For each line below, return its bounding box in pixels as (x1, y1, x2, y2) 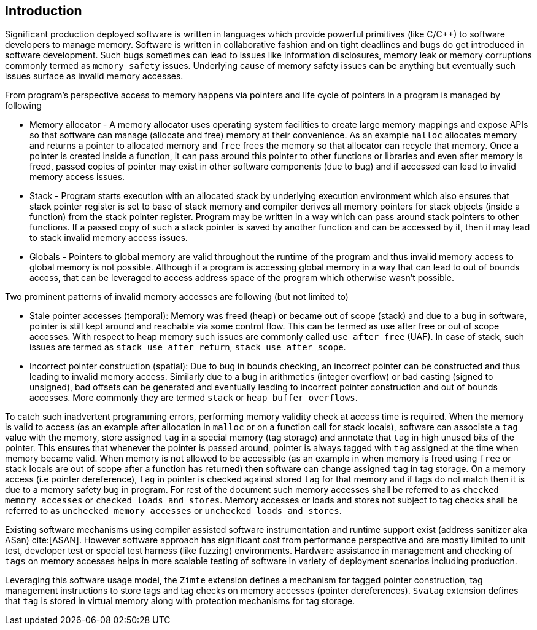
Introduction (5, 3, 82, 18)
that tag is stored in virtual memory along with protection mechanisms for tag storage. (5, 596, 355, 607)
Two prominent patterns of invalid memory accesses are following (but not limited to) (5, 291, 349, 302)
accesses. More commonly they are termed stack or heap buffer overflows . (29, 392, 358, 403)
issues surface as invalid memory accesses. (5, 71, 184, 82)
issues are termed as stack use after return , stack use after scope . (29, 342, 346, 353)
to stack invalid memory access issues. (29, 232, 188, 243)
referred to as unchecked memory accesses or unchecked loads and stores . (5, 505, 342, 516)
